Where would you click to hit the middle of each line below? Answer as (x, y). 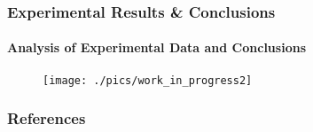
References (47, 118)
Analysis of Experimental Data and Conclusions (156, 47)
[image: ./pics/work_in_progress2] (148, 80)
